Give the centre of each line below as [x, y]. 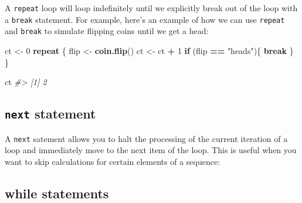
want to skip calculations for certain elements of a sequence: [113, 161]
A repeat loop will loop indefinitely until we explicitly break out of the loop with [151, 8]
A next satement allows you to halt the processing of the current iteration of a [146, 138]
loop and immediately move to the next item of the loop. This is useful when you [151, 150]
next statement [50, 114]
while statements [57, 193]
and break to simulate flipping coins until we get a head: [107, 31]
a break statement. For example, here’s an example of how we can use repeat [145, 19]
